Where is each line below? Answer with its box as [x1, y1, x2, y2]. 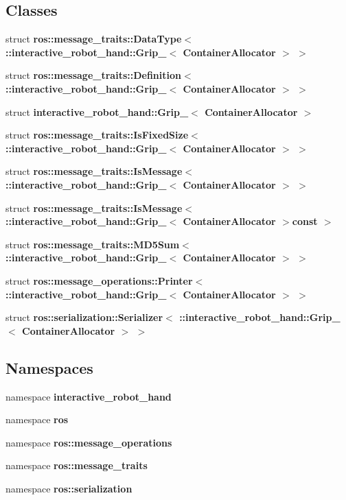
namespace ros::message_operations [5, 435, 172, 449]
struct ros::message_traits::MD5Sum [5, 237, 180, 251]
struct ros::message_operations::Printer [5, 273, 193, 287]
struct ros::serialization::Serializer [5, 310, 163, 324]
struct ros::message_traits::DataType [5, 32, 182, 46]
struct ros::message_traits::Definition [5, 68, 181, 82]
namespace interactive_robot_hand [5, 389, 172, 403]
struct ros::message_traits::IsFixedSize [5, 128, 189, 142]
